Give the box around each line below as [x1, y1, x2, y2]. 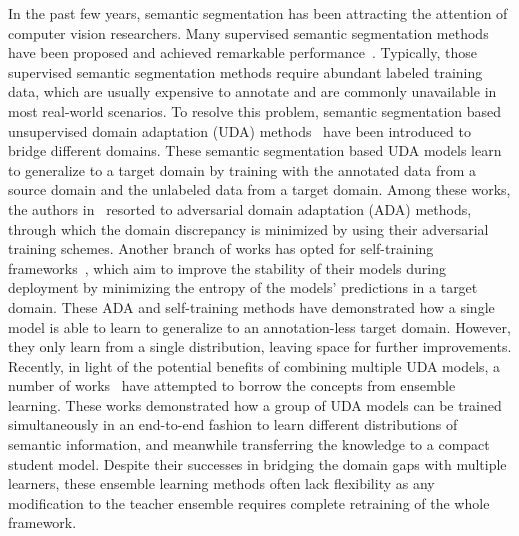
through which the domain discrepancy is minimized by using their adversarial [8, 218, 489, 239]
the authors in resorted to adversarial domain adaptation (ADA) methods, [8, 198, 472, 219]
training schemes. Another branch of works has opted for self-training [8, 238, 434, 259]
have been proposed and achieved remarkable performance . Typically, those [8, 42, 477, 63]
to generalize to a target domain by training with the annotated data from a [8, 159, 477, 180]
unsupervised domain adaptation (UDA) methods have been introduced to [8, 120, 471, 141]
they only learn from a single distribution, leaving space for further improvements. [8, 336, 512, 357]
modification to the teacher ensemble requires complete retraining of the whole [8, 492, 490, 513]
